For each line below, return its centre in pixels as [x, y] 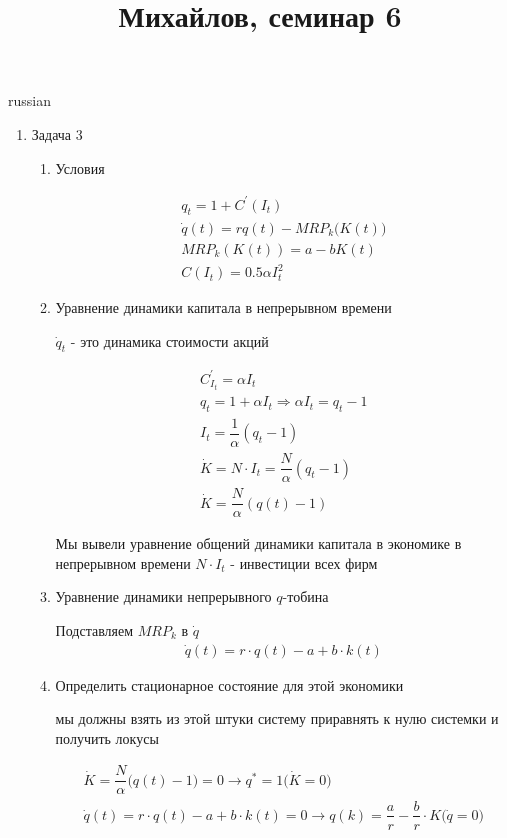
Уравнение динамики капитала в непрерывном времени [223, 307]
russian [29, 100]
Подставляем [94, 629]
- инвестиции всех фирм [304, 562]
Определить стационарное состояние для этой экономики [229, 684]
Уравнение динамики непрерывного [163, 596]
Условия [80, 167]
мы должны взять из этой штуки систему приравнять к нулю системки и [277, 718]
